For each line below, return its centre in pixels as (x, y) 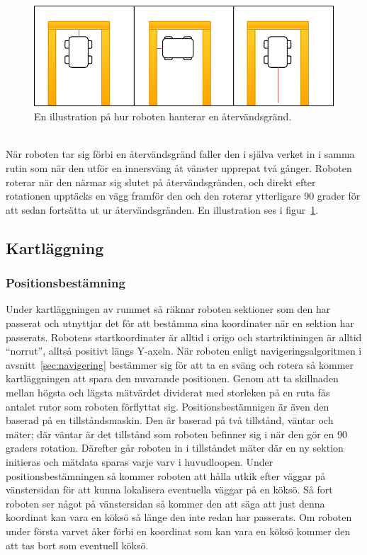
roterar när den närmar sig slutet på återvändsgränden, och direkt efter (161, 182)
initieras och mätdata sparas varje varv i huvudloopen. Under (140, 461)
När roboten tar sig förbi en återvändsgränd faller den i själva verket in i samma (180, 154)
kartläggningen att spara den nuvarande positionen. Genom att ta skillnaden (172, 378)
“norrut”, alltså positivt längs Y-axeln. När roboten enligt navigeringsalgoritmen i (184, 351)
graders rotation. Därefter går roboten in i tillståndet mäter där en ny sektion (175, 448)
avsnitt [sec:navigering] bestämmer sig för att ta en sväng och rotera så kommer (180, 364)
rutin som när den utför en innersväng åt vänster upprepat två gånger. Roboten (179, 168)
